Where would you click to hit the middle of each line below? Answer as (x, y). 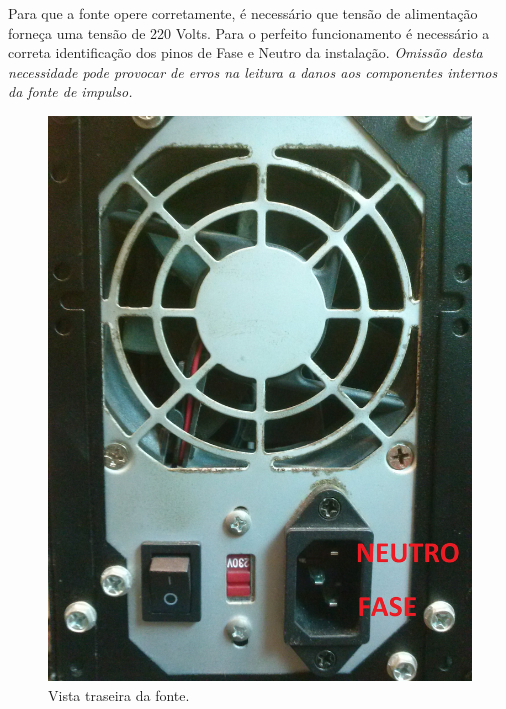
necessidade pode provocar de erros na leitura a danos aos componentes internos (253, 71)
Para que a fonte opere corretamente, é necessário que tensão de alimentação (243, 13)
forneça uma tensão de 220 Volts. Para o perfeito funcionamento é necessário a (249, 32)
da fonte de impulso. (70, 91)
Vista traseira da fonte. (119, 694)
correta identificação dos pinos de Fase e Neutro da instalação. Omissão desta (245, 52)
